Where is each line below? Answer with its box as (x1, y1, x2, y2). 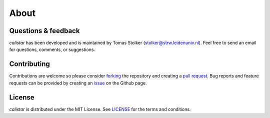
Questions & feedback (9, 26, 80, 35)
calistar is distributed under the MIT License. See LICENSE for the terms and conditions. (9, 106, 191, 112)
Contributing (9, 60, 50, 68)
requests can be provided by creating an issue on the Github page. (9, 80, 147, 86)
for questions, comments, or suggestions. (9, 46, 95, 52)
